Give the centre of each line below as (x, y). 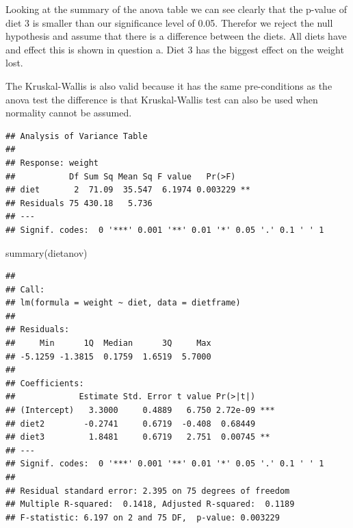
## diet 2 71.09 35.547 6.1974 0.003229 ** (128, 190)
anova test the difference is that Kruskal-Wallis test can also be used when (162, 99)
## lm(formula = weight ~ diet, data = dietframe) (123, 303)
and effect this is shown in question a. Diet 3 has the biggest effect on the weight (175, 49)
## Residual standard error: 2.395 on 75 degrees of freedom (148, 491)
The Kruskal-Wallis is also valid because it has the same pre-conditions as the (169, 85)
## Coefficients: (45, 383)
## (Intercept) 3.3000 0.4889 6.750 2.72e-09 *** (140, 411)
